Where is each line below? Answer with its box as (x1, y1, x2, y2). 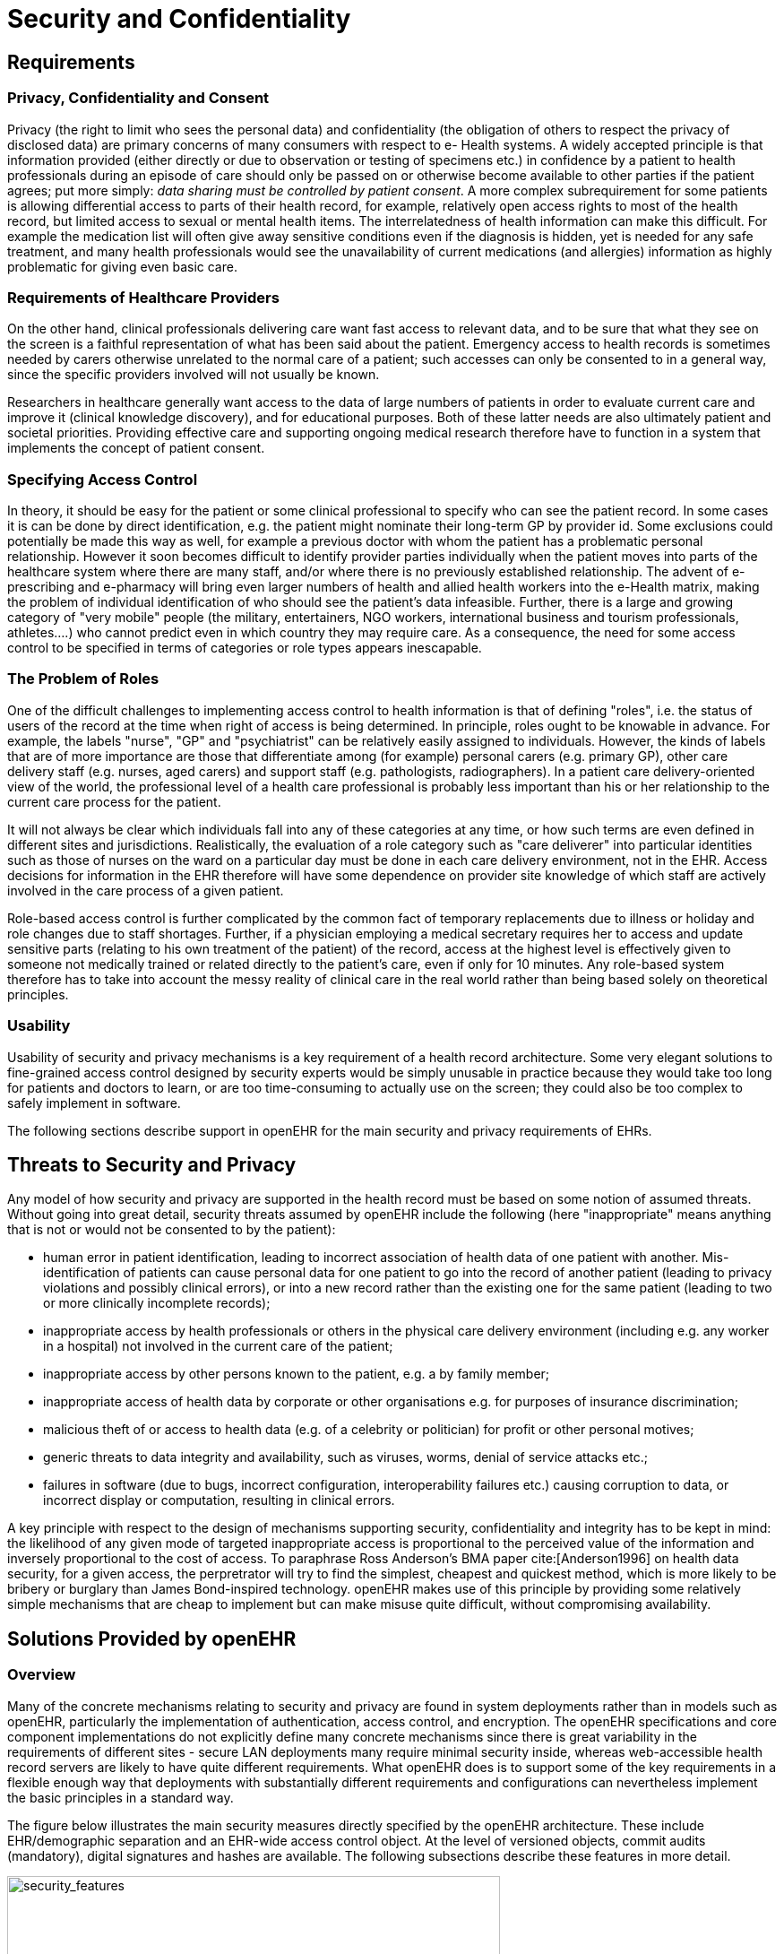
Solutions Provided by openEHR (7, 1627, 297, 1650)
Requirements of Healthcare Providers (7, 288, 280, 307)
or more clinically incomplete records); (43, 1295, 271, 1311)
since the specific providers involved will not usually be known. (7, 367, 380, 383)
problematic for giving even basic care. (7, 258, 237, 274)
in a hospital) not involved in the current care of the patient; (43, 1338, 393, 1354)
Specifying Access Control (7, 470, 198, 488)
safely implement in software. (7, 1094, 181, 1111)
